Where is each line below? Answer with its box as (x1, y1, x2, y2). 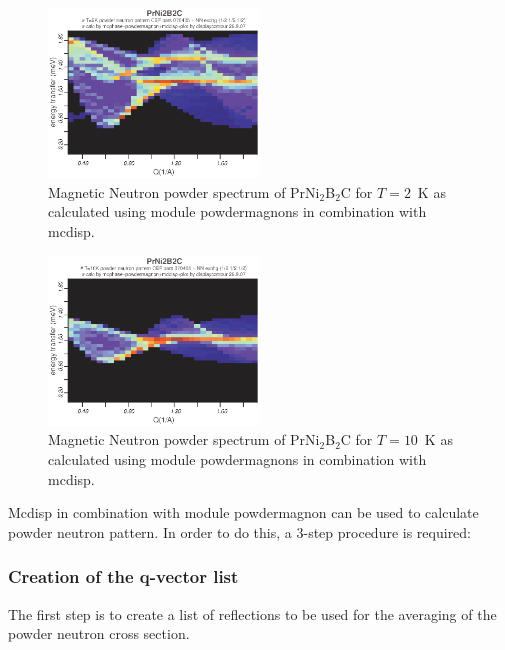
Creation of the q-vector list (8, 564, 239, 589)
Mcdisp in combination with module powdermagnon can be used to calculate (8, 502, 479, 523)
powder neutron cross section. (8, 623, 190, 644)
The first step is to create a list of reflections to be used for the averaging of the (8, 603, 497, 624)
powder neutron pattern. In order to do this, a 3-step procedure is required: (8, 521, 472, 542)
